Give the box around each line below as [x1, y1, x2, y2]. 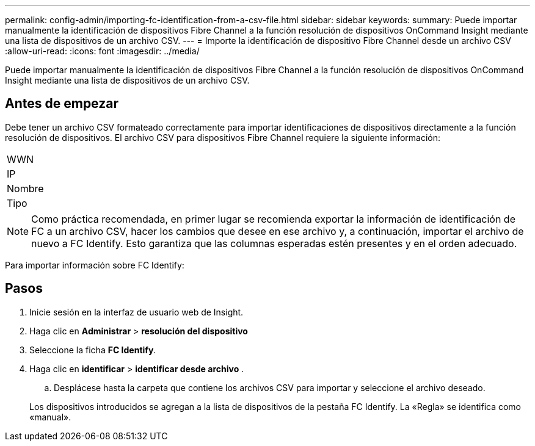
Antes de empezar [5, 96, 118, 112]
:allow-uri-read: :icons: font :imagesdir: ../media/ [5, 46, 200, 56]
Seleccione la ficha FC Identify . [29, 344, 156, 355]
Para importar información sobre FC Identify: [5, 259, 184, 270]
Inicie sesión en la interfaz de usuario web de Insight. [29, 306, 244, 317]
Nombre [7, 182, 44, 195]
